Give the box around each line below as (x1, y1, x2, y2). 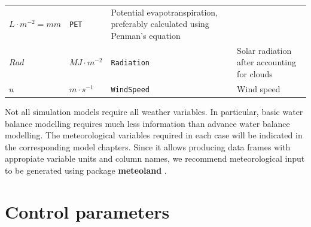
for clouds (237, 67, 273, 80)
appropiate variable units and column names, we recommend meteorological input (5, 152, 305, 165)
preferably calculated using (111, 17, 209, 30)
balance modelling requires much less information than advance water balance (5, 117, 290, 129)
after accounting (237, 56, 296, 68)
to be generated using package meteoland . (5, 164, 167, 176)
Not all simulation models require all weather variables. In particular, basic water (5, 105, 303, 117)
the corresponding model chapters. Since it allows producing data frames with (5, 140, 291, 153)
